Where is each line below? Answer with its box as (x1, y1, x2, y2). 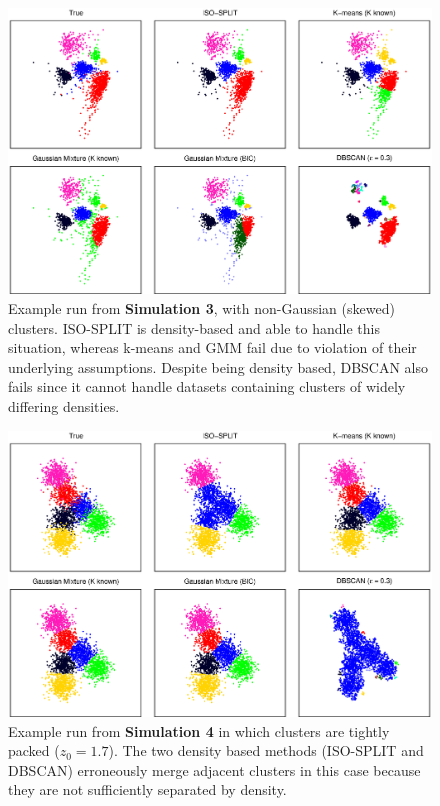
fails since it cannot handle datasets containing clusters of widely (8, 376, 406, 397)
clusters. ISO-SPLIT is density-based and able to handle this (8, 317, 380, 338)
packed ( (8, 740, 60, 761)
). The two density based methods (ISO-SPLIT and (108, 740, 424, 761)
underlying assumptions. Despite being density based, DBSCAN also (8, 356, 429, 377)
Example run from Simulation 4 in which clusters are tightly (8, 720, 390, 741)
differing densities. (8, 395, 120, 416)
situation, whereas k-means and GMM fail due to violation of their (8, 337, 417, 358)
